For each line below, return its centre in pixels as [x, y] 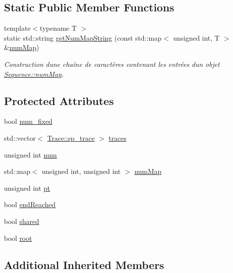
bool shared [22, 221]
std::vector [20, 137]
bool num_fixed [28, 121]
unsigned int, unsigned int [81, 171]
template [17, 28]
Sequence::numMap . [34, 74]
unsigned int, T [196, 37]
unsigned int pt [27, 188]
